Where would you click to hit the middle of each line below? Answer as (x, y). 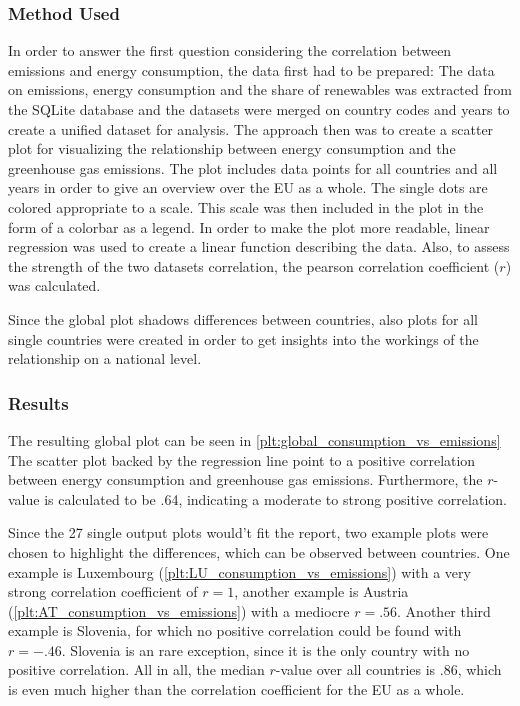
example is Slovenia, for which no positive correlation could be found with (235, 630)
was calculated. (54, 285)
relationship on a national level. (105, 358)
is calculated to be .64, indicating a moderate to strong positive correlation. (275, 498)
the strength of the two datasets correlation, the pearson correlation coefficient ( (254, 265)
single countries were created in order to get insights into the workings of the (243, 338)
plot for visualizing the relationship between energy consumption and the (232, 148)
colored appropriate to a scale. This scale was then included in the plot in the (246, 206)
